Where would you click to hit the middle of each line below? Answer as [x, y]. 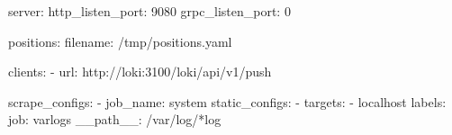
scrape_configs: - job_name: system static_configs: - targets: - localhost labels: [227, 101]
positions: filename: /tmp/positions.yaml [120, 41]
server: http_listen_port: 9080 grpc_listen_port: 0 [149, 11]
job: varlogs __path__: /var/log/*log [115, 119]
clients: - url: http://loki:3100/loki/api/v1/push [140, 72]
